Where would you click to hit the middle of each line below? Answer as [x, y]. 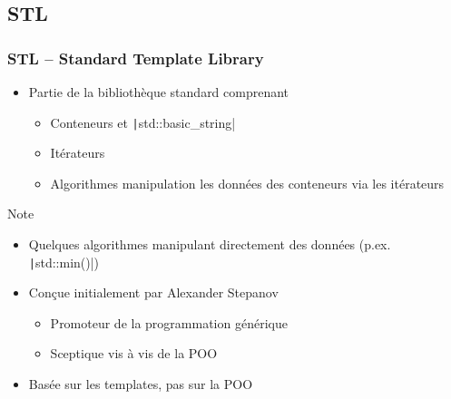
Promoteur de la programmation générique [169, 322]
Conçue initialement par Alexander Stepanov [153, 292]
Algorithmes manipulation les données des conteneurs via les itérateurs [247, 183]
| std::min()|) [64, 262]
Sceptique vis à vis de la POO [134, 353]
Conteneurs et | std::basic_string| [143, 122]
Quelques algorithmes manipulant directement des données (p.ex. [210, 244]
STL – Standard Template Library [136, 58]
